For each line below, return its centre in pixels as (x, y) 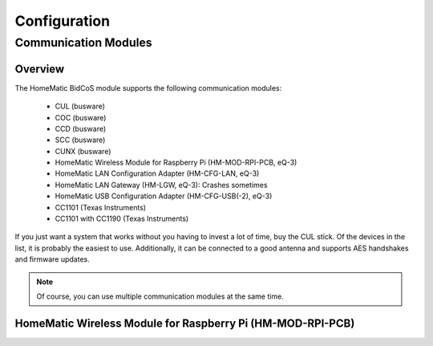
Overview (40, 69)
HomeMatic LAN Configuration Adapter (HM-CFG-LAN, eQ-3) (157, 173)
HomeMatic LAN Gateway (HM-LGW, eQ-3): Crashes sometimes (161, 185)
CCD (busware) (81, 128)
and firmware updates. (52, 259)
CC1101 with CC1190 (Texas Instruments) (122, 219)
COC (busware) (81, 117)
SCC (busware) (80, 140)
